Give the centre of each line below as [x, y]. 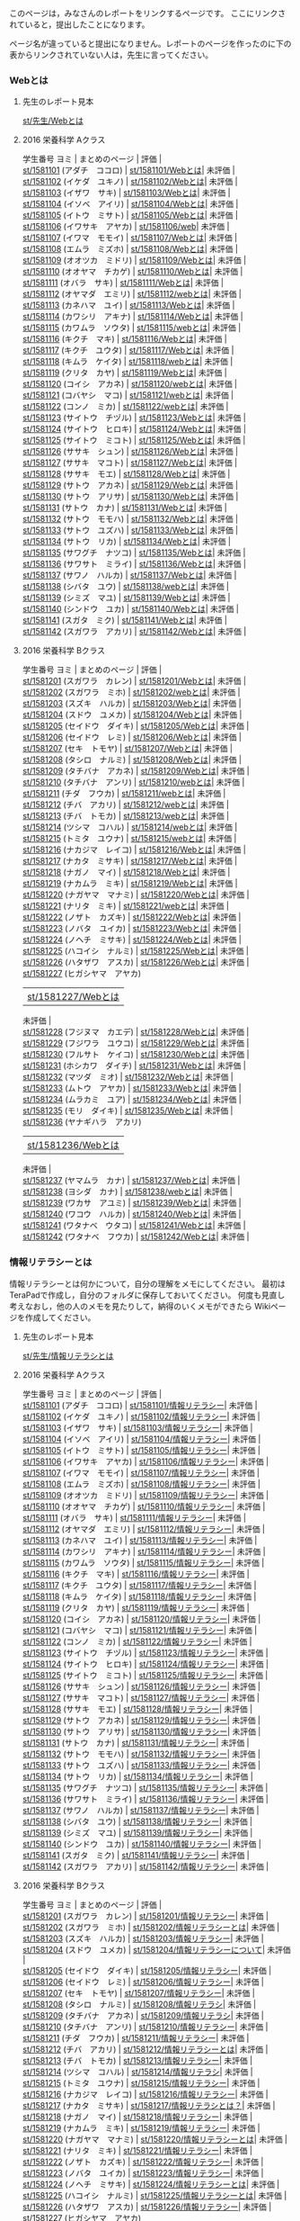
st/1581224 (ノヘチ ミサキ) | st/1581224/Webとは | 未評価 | [132, 940]
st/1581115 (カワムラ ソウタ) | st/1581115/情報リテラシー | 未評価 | [143, 1562]
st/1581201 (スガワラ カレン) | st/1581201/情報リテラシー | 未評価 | [146, 1916]
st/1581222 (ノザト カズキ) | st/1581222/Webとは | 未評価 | [132, 917]
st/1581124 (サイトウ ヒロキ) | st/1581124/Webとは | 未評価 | [134, 429]
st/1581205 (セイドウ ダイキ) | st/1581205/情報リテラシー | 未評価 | [147, 1970]
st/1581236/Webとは [73, 1146]
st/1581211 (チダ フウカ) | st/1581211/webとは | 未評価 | [124, 794]
